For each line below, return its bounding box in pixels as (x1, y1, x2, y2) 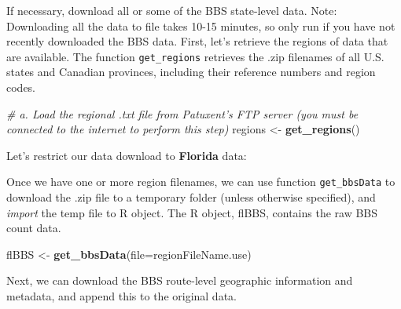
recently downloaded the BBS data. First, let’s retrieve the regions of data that (6, 33, 388, 49)
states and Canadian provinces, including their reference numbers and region (6, 64, 376, 80)
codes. (6, 79, 36, 96)
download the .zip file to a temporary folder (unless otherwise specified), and (6, 189, 376, 205)
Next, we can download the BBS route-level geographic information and (6, 272, 353, 289)
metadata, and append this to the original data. (6, 288, 237, 304)
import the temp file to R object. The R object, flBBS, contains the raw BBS (6, 204, 378, 220)
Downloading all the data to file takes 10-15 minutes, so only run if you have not (6, 17, 395, 34)
